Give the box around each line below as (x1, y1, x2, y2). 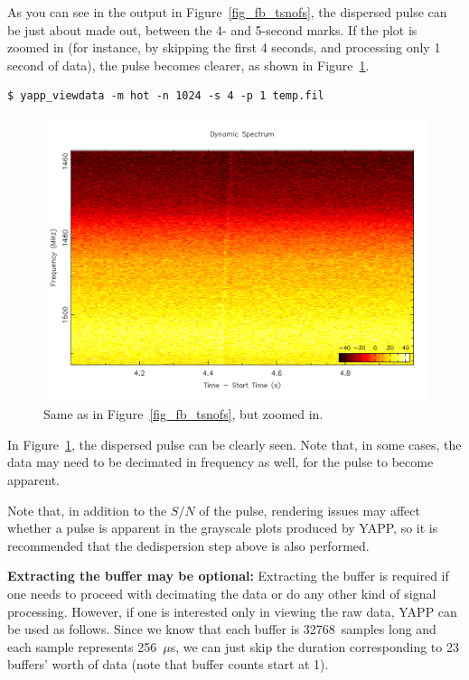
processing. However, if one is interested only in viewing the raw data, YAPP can (7, 601, 457, 620)
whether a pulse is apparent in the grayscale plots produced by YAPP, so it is (7, 518, 438, 537)
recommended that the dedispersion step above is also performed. (7, 536, 370, 554)
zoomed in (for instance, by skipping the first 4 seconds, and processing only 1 (7, 38, 441, 57)
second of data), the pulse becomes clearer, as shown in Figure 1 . (7, 55, 370, 74)
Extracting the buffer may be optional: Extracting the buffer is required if (7, 566, 449, 585)
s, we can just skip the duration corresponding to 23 (170, 637, 459, 656)
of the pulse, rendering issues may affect (199, 500, 420, 519)
